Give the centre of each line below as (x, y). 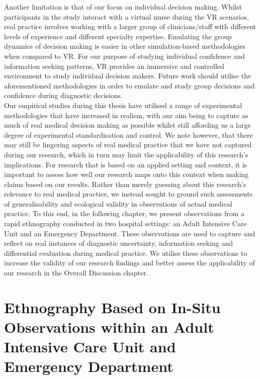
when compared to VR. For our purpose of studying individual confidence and (124, 56)
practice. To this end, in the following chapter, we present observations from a (124, 213)
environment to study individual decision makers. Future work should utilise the (128, 76)
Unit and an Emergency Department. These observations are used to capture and (130, 233)
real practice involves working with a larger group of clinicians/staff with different (130, 26)
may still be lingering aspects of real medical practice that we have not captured (128, 145)
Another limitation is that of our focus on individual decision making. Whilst (123, 7)
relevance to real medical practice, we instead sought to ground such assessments (128, 194)
